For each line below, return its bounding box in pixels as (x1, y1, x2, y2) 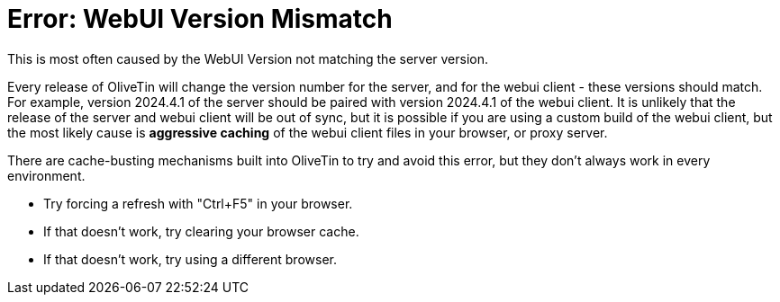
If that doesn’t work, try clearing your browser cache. (43, 223, 359, 239)
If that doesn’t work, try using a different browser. (43, 251, 337, 267)
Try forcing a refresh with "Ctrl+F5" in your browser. (43, 195, 353, 211)
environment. (7, 167, 86, 183)
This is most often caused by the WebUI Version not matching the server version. (7, 50, 489, 67)
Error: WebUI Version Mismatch (7, 4, 393, 34)
